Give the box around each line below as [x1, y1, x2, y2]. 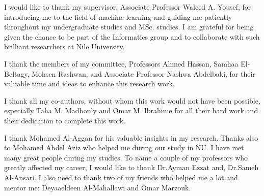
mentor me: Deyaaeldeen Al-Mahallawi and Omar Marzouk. [4, 182, 191, 192]
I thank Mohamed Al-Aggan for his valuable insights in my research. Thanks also [4, 132, 258, 143]
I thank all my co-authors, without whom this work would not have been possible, [4, 95, 260, 106]
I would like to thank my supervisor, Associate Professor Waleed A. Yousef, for [4, 2, 251, 12]
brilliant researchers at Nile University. [4, 41, 125, 52]
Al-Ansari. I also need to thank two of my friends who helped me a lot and [4, 172, 238, 182]
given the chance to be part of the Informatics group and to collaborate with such [4, 31, 260, 42]
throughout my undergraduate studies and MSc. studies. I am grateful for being [4, 21, 254, 32]
